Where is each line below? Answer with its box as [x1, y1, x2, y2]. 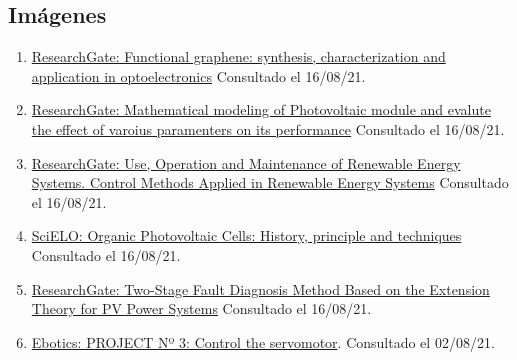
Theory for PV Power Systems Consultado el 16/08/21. [31, 298, 372, 319]
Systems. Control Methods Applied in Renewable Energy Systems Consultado [31, 172, 509, 193]
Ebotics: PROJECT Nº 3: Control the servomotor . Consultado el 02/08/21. [31, 331, 495, 352]
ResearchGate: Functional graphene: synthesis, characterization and [31, 46, 446, 67]
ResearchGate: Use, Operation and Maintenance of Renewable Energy [31, 152, 461, 173]
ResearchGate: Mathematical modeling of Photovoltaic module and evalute [31, 99, 491, 120]
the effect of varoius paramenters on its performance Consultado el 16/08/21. [31, 118, 505, 139]
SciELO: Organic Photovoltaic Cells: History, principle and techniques [31, 225, 462, 246]
